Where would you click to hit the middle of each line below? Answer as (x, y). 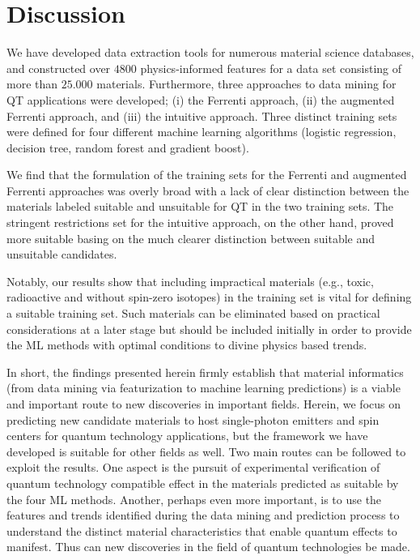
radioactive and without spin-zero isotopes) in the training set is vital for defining (209, 297)
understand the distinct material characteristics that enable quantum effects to (202, 530)
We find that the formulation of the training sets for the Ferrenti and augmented (207, 175)
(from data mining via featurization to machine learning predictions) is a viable (204, 388)
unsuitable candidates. (62, 254)
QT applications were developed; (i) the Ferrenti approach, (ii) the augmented (201, 99)
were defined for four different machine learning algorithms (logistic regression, (202, 132)
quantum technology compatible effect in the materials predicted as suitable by (203, 483)
